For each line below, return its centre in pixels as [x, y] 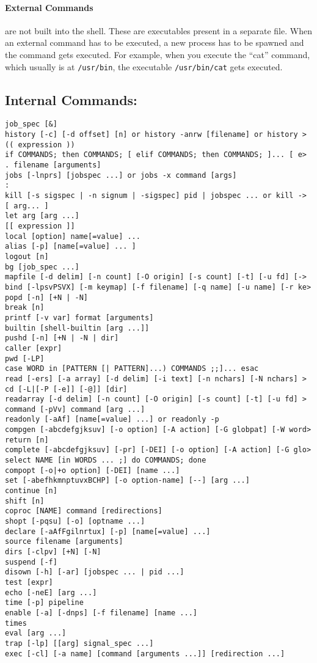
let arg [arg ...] [42, 216]
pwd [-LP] [25, 358]
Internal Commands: [71, 99]
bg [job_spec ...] [42, 267]
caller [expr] [34, 348]
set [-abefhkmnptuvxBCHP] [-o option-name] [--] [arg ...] [127, 481]
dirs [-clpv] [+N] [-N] [53, 552]
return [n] [27, 440]
